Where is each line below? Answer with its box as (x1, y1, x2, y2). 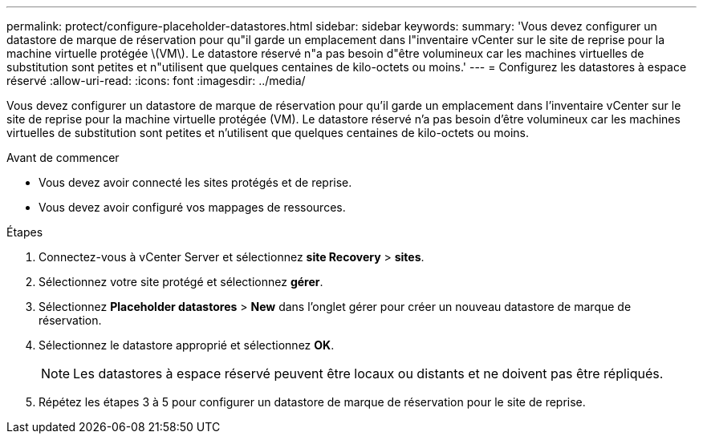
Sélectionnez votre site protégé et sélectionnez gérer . (39, 275, 323, 289)
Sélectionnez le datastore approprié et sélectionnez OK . (39, 338, 335, 352)
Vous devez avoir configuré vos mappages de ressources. (39, 200, 346, 214)
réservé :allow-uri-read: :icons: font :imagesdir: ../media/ (6, 74, 306, 87)
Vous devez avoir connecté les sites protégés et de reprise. (39, 176, 352, 189)
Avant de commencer (6, 151, 120, 164)
